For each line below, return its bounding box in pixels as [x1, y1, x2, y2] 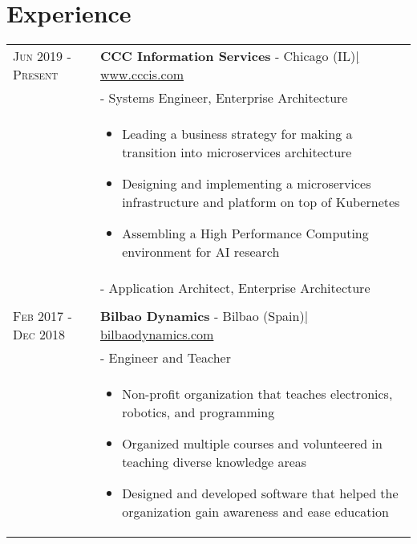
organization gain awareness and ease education [122, 502, 389, 522]
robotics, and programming [122, 403, 275, 422]
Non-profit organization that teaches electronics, [122, 384, 393, 404]
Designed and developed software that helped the [122, 484, 399, 503]
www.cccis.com [99, 65, 184, 84]
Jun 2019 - [13, 47, 71, 66]
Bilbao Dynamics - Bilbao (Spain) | [99, 307, 309, 326]
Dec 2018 [13, 325, 65, 344]
